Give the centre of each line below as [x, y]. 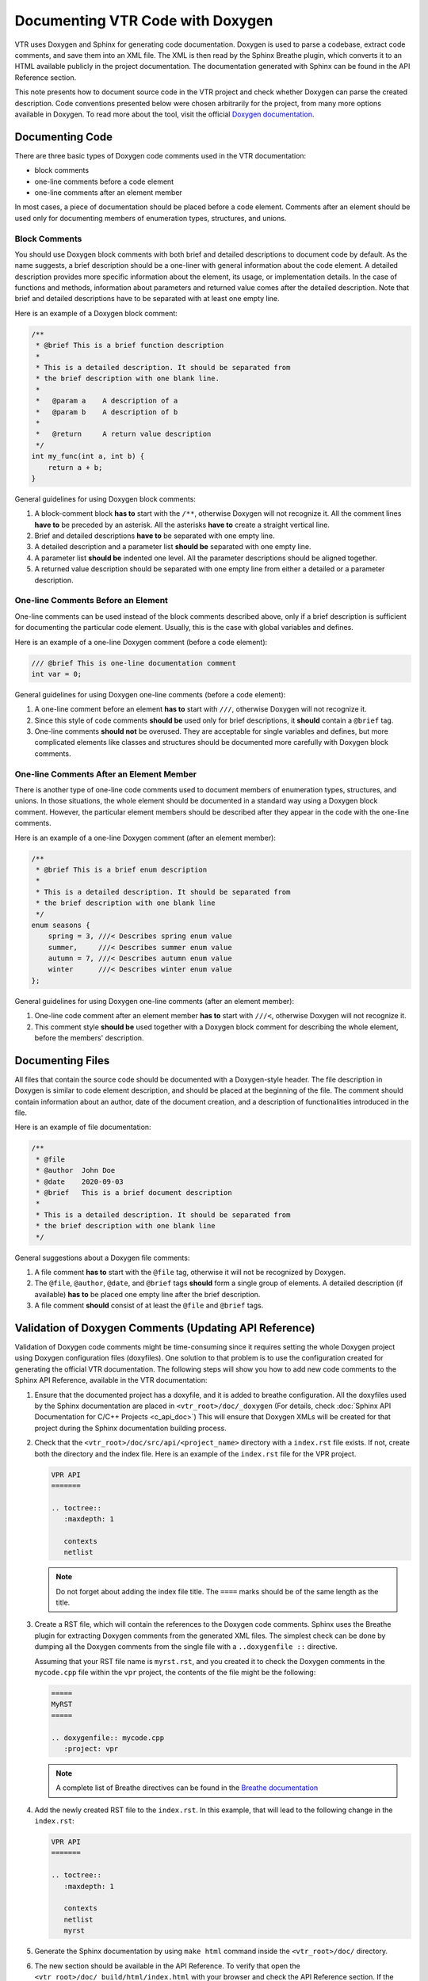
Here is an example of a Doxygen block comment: [96, 313]
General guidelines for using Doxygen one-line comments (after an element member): [155, 1001]
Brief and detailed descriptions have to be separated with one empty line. [155, 536]
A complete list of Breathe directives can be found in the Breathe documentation [187, 1788]
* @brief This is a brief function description [130, 345]
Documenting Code [64, 137]
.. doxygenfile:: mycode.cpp [108, 1738]
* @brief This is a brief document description [134, 1193]
